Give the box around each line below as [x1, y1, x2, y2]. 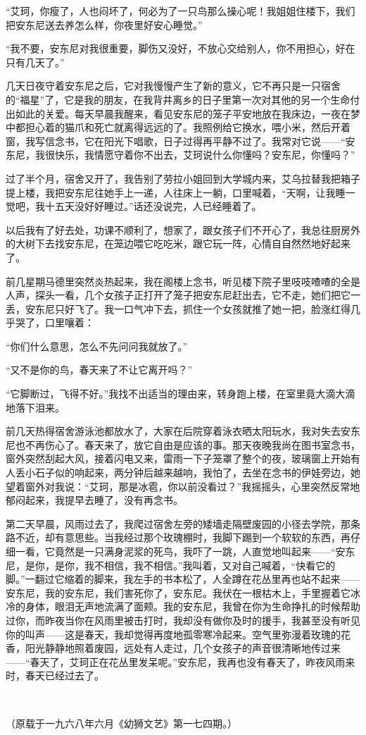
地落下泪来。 [6, 400, 65, 414]
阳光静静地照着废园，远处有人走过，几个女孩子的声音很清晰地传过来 [25, 641, 341, 655]
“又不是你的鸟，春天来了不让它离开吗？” [6, 362, 193, 377]
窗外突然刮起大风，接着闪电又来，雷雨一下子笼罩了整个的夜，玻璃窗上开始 [6, 451, 351, 466]
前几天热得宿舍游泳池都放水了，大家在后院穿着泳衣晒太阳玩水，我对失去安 [6, 424, 351, 438]
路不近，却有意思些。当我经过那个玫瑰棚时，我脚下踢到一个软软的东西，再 [6, 530, 351, 545]
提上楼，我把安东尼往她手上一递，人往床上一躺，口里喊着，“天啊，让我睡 [6, 185, 346, 199]
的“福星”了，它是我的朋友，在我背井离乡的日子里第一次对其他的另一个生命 [6, 92, 351, 106]
